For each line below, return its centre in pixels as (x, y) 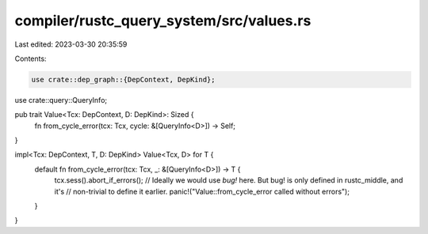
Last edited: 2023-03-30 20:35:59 (71, 44)
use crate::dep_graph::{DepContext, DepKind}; (123, 79)
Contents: (31, 58)
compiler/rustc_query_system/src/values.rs (163, 21)
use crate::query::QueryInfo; (61, 100)
